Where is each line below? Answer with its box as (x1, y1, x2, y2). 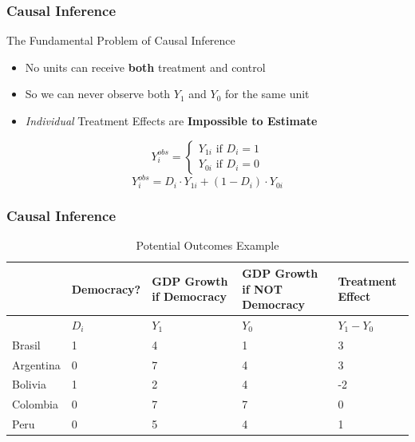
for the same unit (225, 85, 310, 102)
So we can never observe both (25, 85, 171, 102)
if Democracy (152, 288, 227, 305)
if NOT (242, 280, 283, 297)
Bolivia (12, 376, 46, 393)
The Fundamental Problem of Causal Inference (6, 32, 235, 49)
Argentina (12, 356, 61, 373)
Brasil (12, 336, 41, 353)
